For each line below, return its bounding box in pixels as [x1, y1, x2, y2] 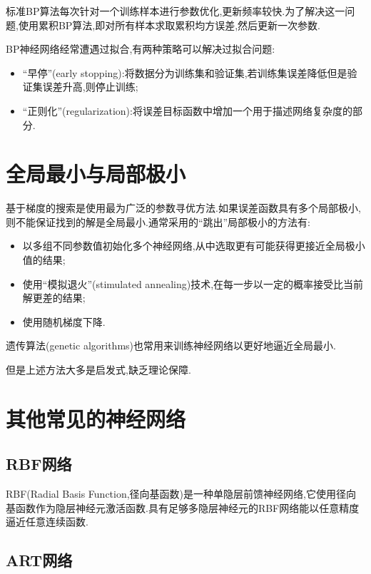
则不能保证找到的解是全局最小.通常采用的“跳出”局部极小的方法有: [6, 214, 310, 229]
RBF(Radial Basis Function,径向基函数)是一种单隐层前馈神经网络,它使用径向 [6, 486, 356, 501]
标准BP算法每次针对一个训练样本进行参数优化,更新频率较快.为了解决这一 [6, 4, 345, 18]
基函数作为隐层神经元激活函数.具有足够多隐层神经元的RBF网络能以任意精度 [6, 500, 360, 515]
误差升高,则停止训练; [42, 79, 138, 94]
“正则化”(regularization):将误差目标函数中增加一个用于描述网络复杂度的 [22, 103, 352, 118]
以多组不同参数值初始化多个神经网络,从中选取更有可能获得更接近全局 [22, 238, 345, 253]
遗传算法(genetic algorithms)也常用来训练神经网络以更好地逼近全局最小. [6, 338, 336, 353]
